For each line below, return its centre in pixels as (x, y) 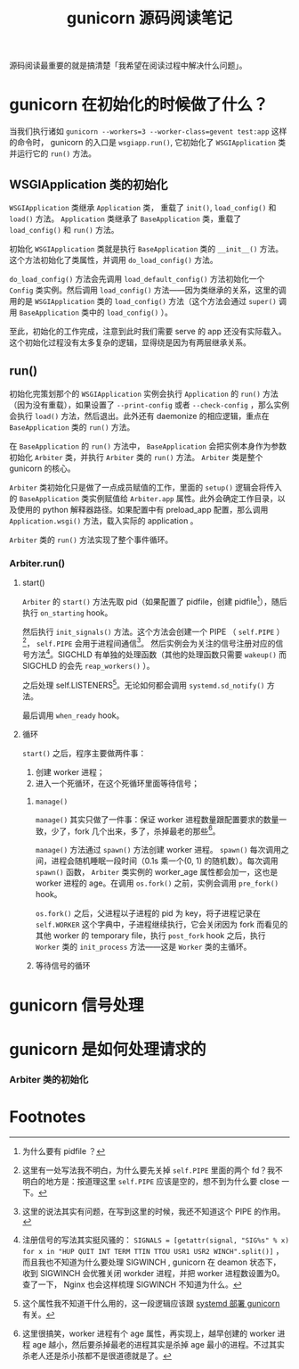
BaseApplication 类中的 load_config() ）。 (96, 312)
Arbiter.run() (37, 563)
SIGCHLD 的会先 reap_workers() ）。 (88, 666)
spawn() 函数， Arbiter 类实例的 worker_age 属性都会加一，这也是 (157, 872)
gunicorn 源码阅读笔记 (149, 18)
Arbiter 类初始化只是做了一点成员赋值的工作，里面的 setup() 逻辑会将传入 (146, 487)
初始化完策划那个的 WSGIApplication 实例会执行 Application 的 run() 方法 (144, 393)
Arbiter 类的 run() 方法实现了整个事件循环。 (91, 540)
